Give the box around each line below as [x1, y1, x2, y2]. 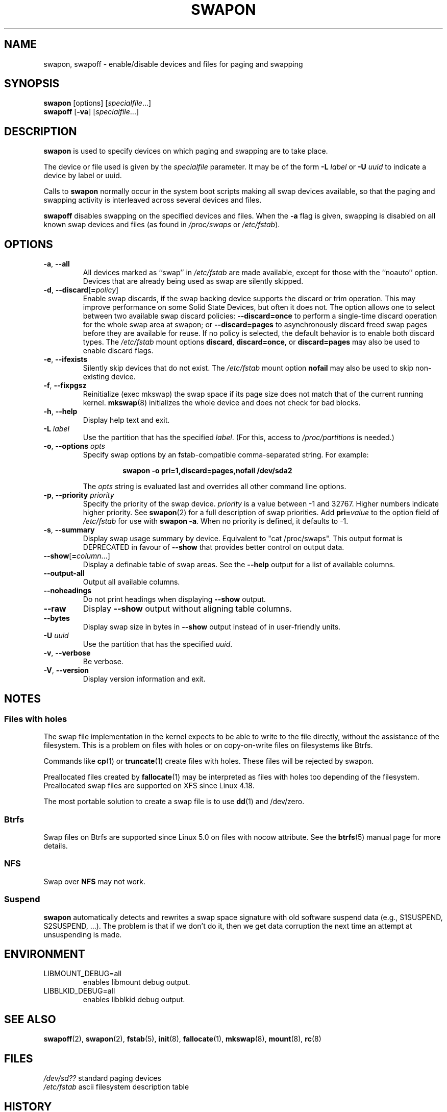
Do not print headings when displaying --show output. [83, 595, 266, 604]
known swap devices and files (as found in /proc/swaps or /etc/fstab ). [43, 220, 280, 229]
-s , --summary [43, 525, 95, 535]
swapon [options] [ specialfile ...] [43, 99, 152, 108]
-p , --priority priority [43, 491, 114, 500]
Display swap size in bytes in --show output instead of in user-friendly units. [83, 622, 341, 632]
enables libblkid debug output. [83, 995, 185, 1004]
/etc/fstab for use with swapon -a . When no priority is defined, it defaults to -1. [83, 517, 349, 526]
